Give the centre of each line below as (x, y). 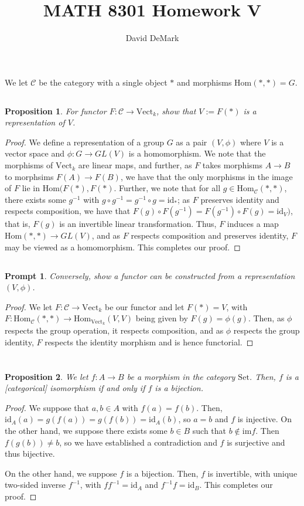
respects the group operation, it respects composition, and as (114, 330)
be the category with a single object (103, 82)
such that (209, 431)
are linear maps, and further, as (135, 165)
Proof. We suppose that (47, 407)
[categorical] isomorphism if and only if (75, 388)
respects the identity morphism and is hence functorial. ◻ (149, 342)
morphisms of (29, 165)
